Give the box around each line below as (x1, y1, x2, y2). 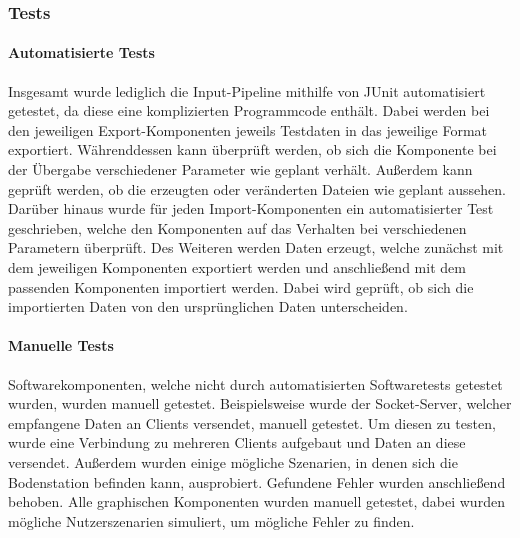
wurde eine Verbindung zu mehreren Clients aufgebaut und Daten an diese (8, 432, 466, 453)
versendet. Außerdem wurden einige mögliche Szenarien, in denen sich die (8, 451, 458, 472)
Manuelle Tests (8, 335, 114, 356)
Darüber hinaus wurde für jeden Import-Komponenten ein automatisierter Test (8, 198, 494, 219)
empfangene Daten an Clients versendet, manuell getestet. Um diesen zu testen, (8, 412, 496, 433)
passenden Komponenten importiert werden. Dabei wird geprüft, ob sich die (8, 276, 474, 297)
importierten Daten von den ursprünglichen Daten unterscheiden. (8, 296, 408, 317)
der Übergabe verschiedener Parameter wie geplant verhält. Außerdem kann (8, 159, 473, 180)
